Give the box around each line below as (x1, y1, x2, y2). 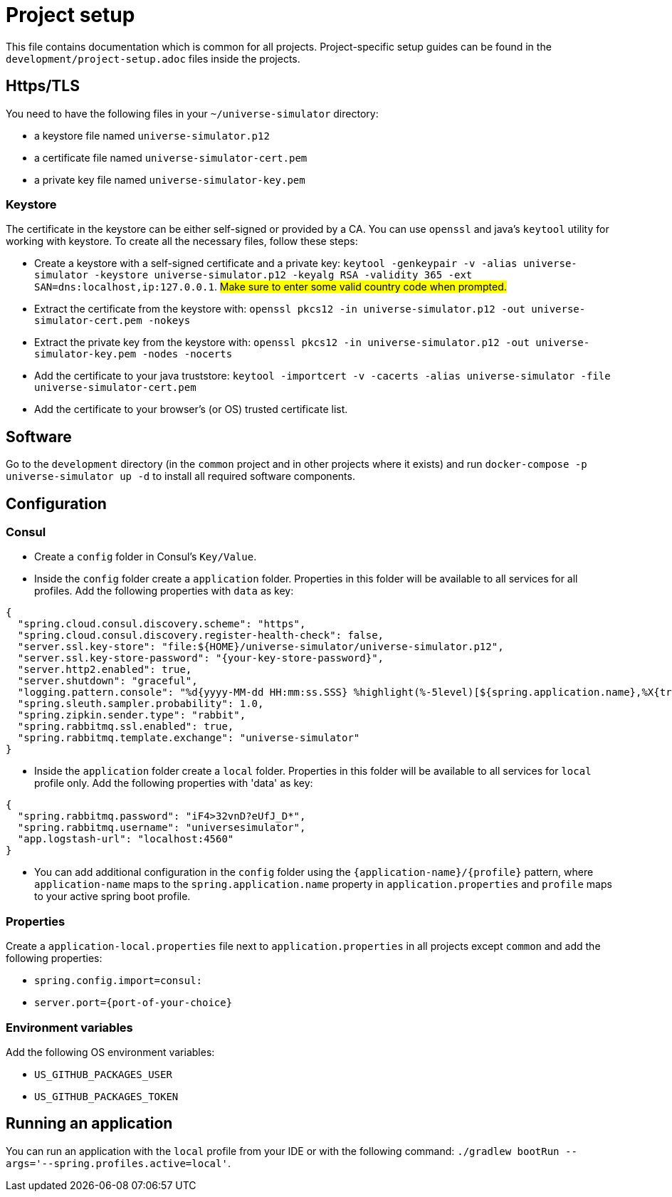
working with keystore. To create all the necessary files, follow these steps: (6, 235, 358, 248)
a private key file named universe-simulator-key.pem (34, 173, 305, 186)
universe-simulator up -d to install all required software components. (6, 470, 355, 483)
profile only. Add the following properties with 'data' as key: (34, 777, 313, 790)
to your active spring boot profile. (34, 890, 191, 903)
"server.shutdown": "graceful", (17, 675, 198, 687)
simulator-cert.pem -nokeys (34, 315, 191, 327)
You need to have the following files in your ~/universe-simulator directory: (6, 107, 379, 120)
